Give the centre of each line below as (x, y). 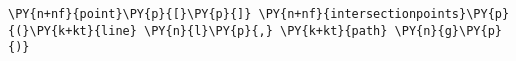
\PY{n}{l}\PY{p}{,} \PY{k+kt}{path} (266, 30)
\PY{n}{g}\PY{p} (448, 30)
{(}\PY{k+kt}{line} (72, 30)
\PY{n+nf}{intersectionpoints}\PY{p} (384, 14)
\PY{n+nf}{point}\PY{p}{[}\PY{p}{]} (130, 14)
